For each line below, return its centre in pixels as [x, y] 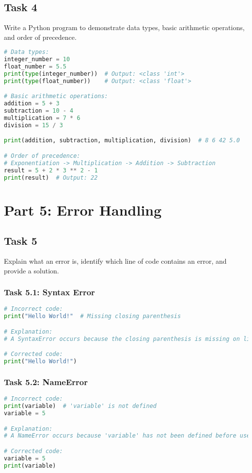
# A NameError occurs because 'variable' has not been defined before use [127, 436]
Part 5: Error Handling [83, 210]
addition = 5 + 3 [32, 104]
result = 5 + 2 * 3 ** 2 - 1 [51, 170]
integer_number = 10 [37, 59]
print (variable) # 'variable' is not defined [80, 406]
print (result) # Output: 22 [51, 177]
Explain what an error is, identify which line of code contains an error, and [115, 261]
